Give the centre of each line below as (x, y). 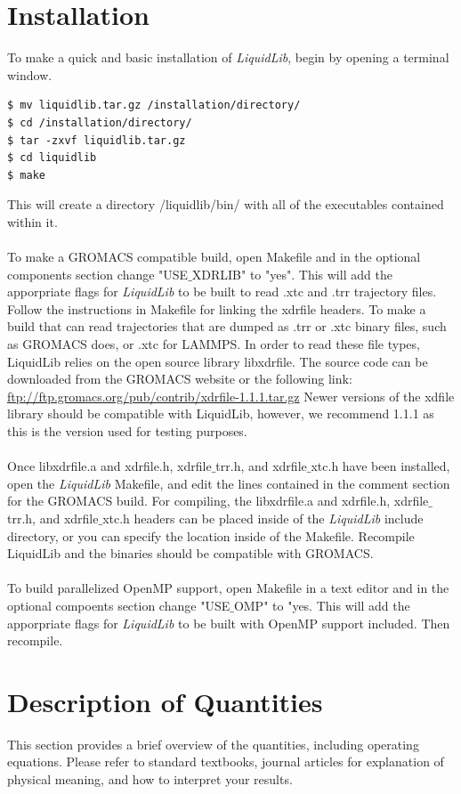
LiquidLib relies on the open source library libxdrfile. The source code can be (218, 361)
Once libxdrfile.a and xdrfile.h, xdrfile (109, 466)
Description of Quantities (165, 701)
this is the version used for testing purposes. (127, 431)
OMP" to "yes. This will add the (322, 605)
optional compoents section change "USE (119, 605)
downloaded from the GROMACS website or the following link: (180, 379)
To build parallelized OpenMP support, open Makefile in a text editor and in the (228, 588)
